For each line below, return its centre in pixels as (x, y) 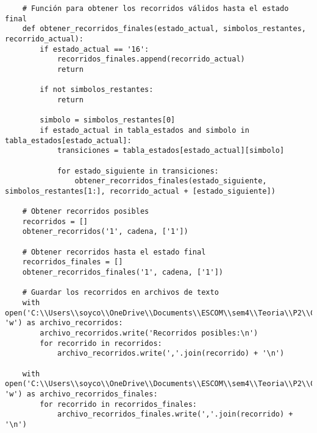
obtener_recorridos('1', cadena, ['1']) (105, 232)
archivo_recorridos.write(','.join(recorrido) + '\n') (171, 354)
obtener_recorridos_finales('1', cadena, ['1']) (123, 273)
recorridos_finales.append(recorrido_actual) (151, 59)
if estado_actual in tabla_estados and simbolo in (144, 130)
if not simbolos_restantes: (97, 90)
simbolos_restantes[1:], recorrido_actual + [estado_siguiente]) (140, 191)
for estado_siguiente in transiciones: (138, 171)
